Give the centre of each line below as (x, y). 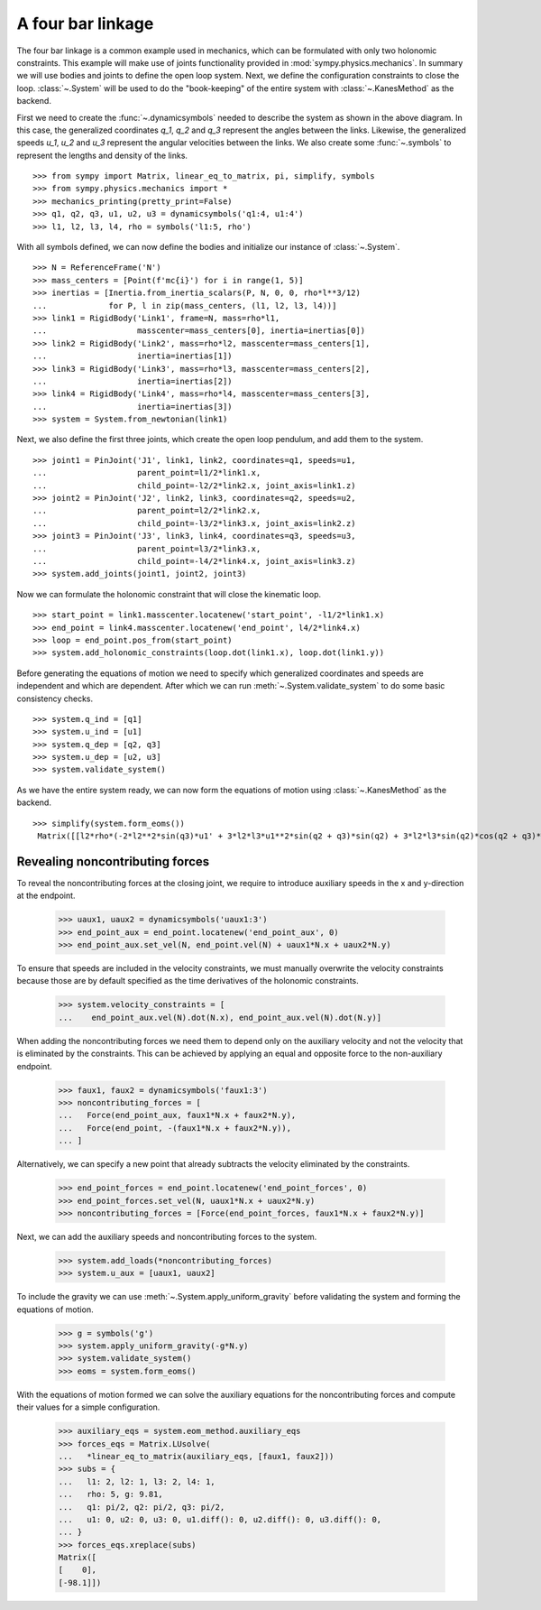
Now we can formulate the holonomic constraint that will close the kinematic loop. (169, 594)
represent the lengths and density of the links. (102, 155)
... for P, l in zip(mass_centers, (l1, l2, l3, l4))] (185, 305)
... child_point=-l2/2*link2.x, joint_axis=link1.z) (194, 486)
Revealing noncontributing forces (113, 861)
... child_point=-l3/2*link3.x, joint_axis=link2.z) (194, 523)
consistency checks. (55, 699)
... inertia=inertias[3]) (133, 407)
